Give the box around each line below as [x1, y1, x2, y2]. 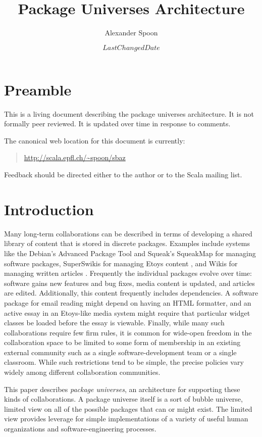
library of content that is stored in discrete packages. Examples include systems [4, 238, 250, 249]
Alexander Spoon [104, 27, 158, 38]
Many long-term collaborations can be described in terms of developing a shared [4, 228, 252, 238]
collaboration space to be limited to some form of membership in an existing [4, 337, 241, 348]
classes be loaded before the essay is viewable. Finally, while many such [4, 317, 225, 328]
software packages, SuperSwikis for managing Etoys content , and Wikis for [4, 258, 238, 268]
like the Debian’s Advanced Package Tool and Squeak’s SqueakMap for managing [4, 248, 256, 258]
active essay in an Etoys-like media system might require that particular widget [4, 307, 250, 318]
